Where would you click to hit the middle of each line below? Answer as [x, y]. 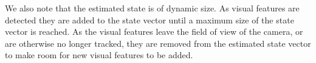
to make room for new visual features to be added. [99, 55]
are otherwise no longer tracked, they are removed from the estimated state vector [158, 43]
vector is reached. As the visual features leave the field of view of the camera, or [154, 31]
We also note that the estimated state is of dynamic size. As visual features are [152, 8]
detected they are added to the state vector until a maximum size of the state [149, 19]
